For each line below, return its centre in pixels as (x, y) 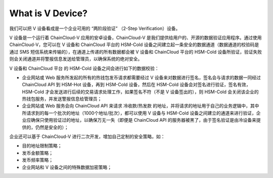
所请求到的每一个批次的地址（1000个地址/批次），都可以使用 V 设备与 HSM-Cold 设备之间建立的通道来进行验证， (139, 113)
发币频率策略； (37, 160)
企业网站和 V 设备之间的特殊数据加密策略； (67, 167)
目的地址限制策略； (42, 146)
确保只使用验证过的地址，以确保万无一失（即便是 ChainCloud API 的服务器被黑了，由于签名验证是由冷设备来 (144, 120)
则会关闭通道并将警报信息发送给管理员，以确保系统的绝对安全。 (76, 59)
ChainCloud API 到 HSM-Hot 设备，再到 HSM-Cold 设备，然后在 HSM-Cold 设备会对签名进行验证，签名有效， (136, 85)
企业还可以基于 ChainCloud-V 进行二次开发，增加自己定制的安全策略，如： (87, 136)
